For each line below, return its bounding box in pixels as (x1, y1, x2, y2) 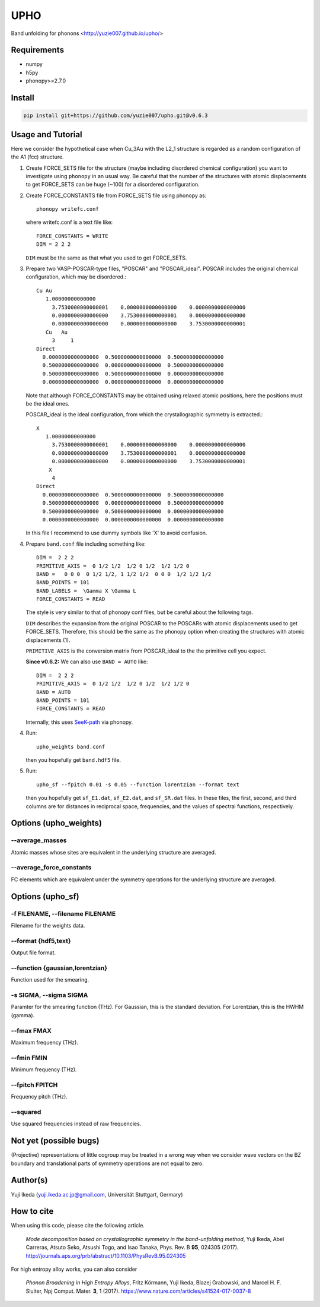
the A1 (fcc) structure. (11, 153, 65, 160)
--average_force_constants (11, 863, 92, 872)
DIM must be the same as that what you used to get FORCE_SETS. (25, 254, 187, 261)
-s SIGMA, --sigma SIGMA (11, 991, 88, 999)
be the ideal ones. (25, 400, 70, 407)
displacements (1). (25, 636, 71, 644)
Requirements (11, 45, 65, 55)
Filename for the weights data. (11, 922, 85, 929)
